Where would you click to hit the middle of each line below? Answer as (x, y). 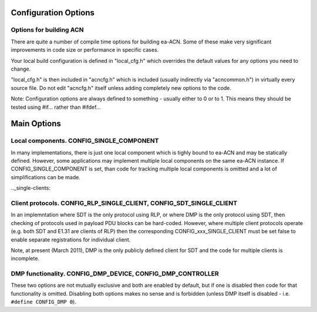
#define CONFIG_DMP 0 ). (43, 302)
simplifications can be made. (45, 177)
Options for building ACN (47, 30)
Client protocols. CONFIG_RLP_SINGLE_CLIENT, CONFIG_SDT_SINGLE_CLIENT (124, 203)
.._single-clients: (31, 188)
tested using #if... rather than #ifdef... (56, 107)
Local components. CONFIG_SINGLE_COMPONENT (85, 141)
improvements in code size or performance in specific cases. (85, 50)
